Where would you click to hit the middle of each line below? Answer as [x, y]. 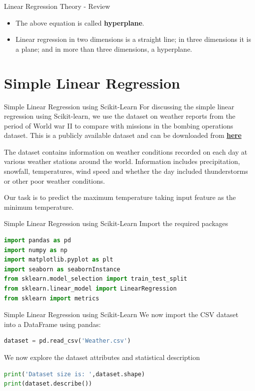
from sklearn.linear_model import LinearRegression [90, 289]
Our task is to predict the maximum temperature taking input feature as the [120, 197]
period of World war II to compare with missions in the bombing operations [119, 125]
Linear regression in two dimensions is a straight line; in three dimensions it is [133, 39]
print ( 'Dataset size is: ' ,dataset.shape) [75, 374]
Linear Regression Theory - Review [57, 6]
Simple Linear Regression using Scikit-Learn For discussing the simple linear [119, 106]
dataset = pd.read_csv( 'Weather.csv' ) [67, 341]
